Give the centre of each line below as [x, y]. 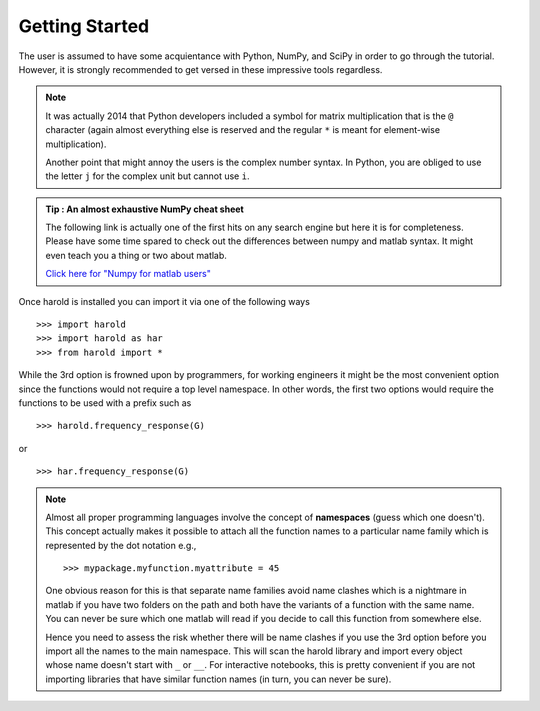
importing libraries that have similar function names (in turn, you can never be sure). [218, 679]
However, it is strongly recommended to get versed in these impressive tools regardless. [200, 69]
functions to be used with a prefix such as [105, 402]
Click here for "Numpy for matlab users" [128, 274]
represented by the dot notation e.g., [121, 545]
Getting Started [84, 26]
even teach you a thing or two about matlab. [136, 255]
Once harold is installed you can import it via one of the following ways [164, 301]
